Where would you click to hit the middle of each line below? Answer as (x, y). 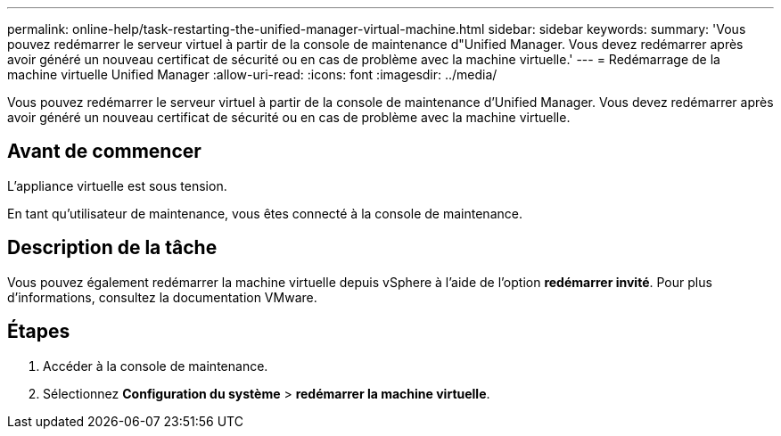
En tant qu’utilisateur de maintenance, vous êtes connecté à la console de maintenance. (265, 213)
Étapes (39, 332)
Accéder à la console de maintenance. (156, 366)
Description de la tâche (112, 248)
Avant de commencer (104, 152)
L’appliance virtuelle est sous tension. (117, 185)
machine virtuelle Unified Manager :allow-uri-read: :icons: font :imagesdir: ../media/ (252, 74)
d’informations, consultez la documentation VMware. (162, 297)
